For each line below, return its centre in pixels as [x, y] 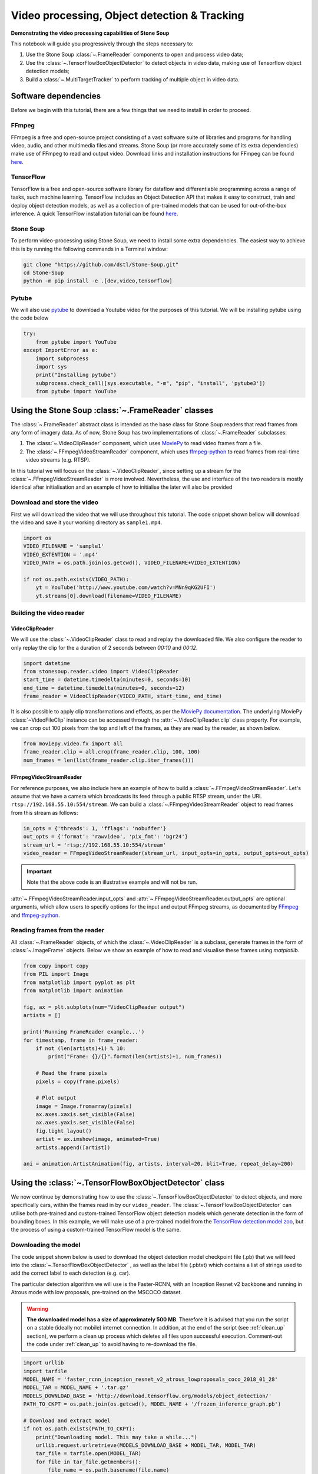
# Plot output [56, 1098]
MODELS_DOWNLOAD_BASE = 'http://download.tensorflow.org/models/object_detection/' [148, 1396]
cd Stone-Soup [44, 272]
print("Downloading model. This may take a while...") [116, 1437]
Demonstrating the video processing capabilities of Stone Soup [90, 33]
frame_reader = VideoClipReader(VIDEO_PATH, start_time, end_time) [123, 696]
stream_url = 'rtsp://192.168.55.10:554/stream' [95, 845]
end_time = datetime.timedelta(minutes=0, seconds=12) [104, 688]
